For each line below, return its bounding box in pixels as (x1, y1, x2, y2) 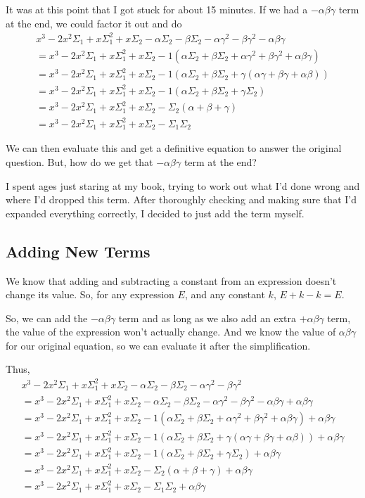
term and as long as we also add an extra (118, 310, 296, 325)
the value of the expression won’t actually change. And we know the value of (6, 324, 336, 339)
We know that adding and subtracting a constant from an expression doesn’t (6, 273, 337, 288)
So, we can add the (6, 310, 88, 325)
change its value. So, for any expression (6, 287, 174, 302)
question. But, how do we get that (6, 154, 153, 169)
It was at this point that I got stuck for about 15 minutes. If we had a (6, 2, 308, 16)
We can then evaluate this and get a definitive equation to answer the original (6, 141, 342, 155)
